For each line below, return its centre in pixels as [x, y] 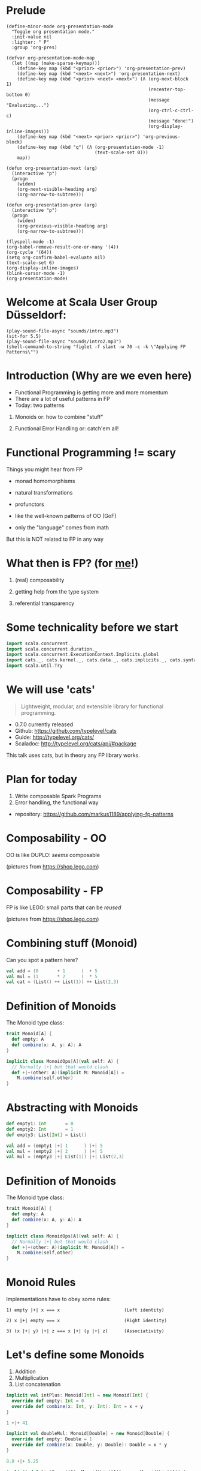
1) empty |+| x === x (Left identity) [85, 1310]
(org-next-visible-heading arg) [57, 189]
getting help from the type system [57, 591]
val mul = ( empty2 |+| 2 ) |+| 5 [54, 1151]
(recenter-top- [167, 89]
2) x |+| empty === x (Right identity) [87, 1321]
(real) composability [39, 580]
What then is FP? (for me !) [72, 563]
